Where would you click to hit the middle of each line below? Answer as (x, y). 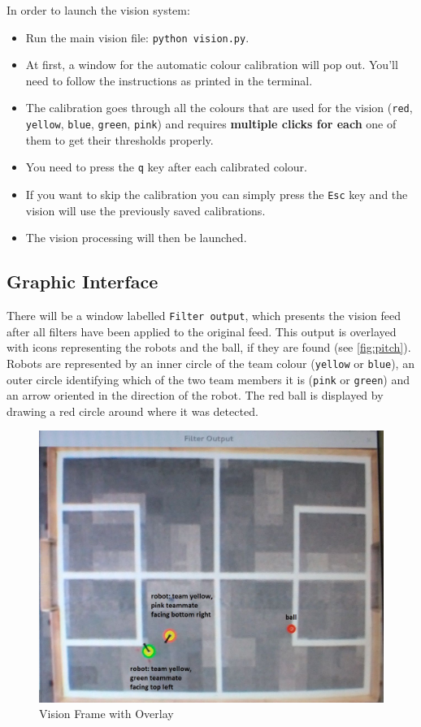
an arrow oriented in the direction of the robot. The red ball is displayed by (195, 395)
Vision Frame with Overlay (106, 714)
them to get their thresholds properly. (119, 139)
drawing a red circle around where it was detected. (132, 411)
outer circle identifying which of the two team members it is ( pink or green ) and (208, 379)
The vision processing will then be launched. (136, 238)
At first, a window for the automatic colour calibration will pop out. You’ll (212, 65)
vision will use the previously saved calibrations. (145, 210)
